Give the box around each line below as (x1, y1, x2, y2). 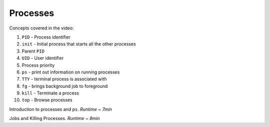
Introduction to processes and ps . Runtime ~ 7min (9, 106, 112, 112)
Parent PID (21, 48, 45, 54)
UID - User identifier (21, 55, 64, 61)
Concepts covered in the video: (9, 25, 74, 31)
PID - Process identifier (21, 34, 71, 40)
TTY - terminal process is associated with (21, 76, 107, 82)
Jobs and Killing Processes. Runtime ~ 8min (9, 115, 100, 121)
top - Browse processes (21, 97, 72, 103)
